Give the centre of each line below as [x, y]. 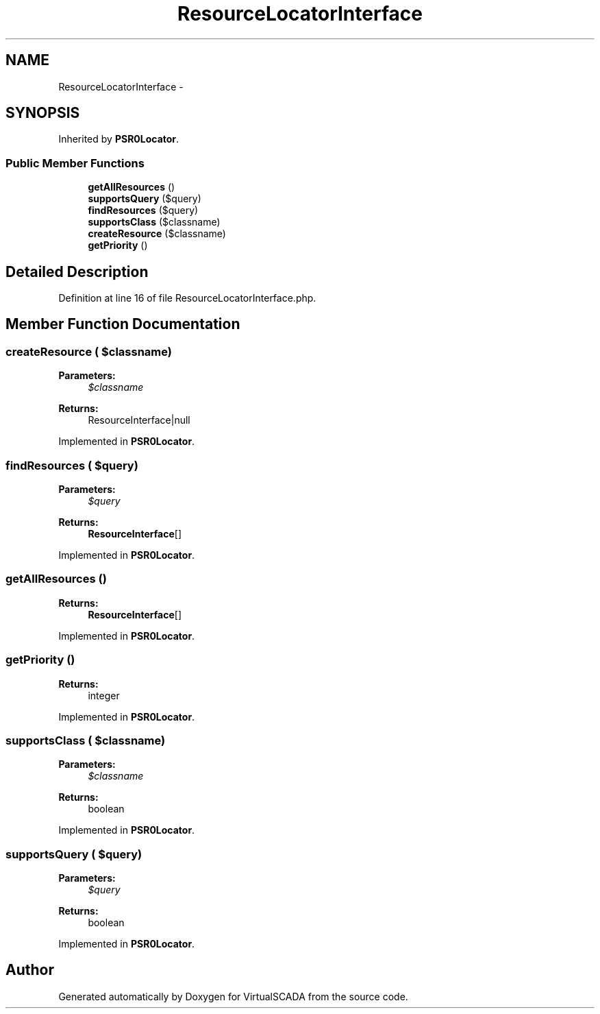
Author [30, 970]
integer [104, 695]
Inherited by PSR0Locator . [119, 139]
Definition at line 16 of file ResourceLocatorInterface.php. [187, 298]
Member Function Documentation [123, 324]
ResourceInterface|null [139, 420]
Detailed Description [77, 271]
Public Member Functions [75, 163]
